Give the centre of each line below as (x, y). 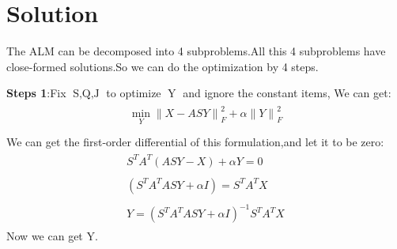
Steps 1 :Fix (36, 93)
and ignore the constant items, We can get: (287, 93)
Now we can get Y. (52, 235)
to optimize (134, 93)
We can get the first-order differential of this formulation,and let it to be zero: (195, 141)
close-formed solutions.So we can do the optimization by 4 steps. (163, 66)
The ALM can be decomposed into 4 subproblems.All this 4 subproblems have (196, 51)
